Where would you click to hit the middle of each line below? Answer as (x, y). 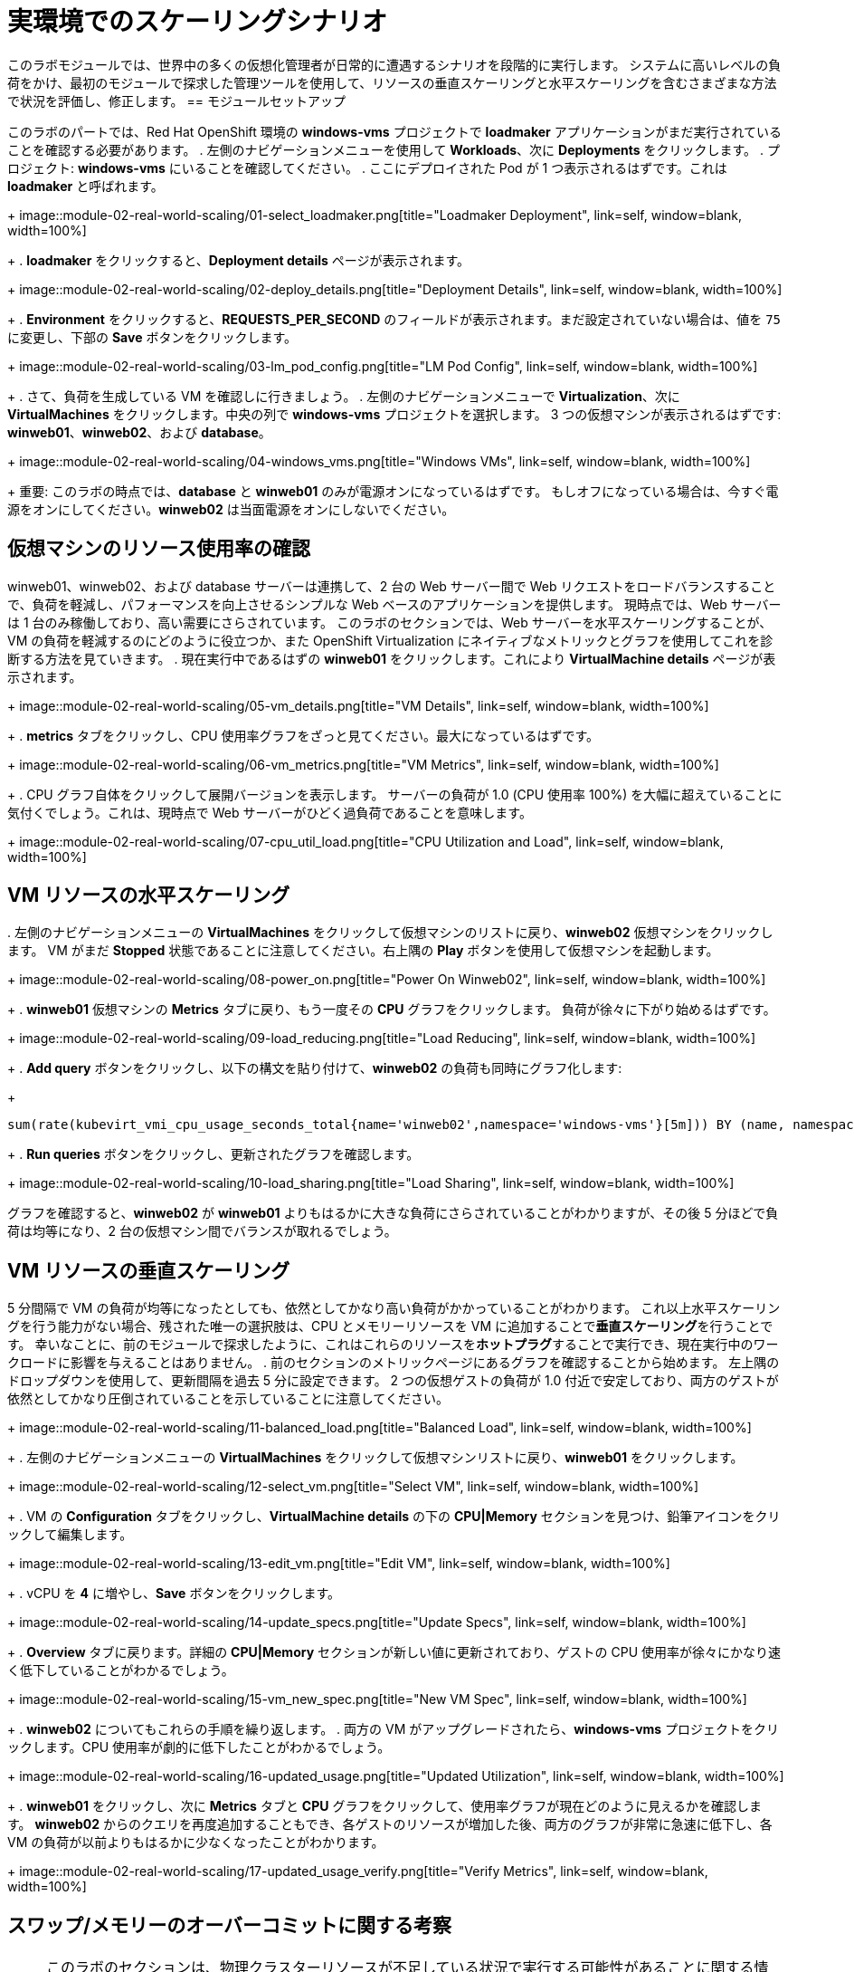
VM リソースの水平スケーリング (149, 895)
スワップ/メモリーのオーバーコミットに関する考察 (229, 1925)
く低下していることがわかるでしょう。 (121, 1670)
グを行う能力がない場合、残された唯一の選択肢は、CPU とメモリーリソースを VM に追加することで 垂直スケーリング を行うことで (390, 1326)
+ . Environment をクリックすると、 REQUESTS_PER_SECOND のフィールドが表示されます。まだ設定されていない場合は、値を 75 (394, 319)
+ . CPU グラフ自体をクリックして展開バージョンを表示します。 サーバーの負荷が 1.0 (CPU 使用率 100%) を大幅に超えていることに (395, 794)
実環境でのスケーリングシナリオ (198, 22)
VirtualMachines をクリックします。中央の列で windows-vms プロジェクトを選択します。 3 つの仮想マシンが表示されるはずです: (394, 414)
